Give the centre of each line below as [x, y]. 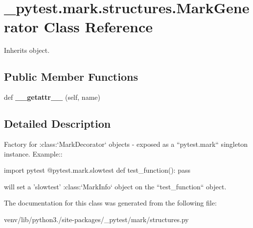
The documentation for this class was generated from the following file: [110, 203]
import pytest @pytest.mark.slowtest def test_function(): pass [97, 170]
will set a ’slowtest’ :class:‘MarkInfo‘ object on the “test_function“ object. [115, 186]
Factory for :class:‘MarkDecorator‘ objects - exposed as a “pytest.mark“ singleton [126, 144]
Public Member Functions [71, 77]
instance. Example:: [33, 153]
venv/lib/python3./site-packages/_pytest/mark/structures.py [96, 219]
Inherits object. [27, 50]
